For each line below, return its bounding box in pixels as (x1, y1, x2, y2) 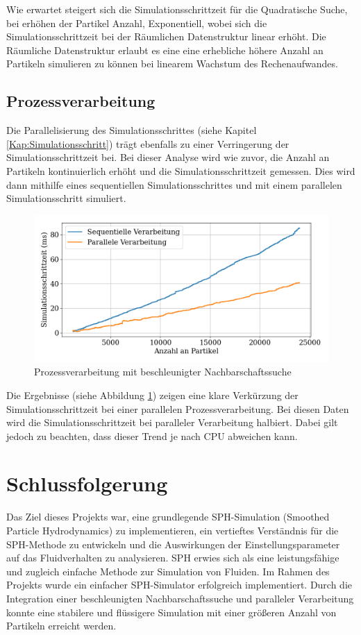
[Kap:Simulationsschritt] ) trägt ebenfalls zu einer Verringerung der (6, 136, 289, 151)
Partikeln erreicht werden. (6, 618, 117, 633)
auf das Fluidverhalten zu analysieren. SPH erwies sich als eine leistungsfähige (6, 550, 339, 565)
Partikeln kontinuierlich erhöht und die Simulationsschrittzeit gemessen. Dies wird (6, 163, 355, 178)
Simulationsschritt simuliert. (6, 191, 126, 205)
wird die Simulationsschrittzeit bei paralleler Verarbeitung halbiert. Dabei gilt (6, 415, 338, 430)
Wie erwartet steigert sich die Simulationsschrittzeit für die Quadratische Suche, (6, 2, 348, 16)
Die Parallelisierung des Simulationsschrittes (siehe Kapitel (6, 123, 257, 137)
